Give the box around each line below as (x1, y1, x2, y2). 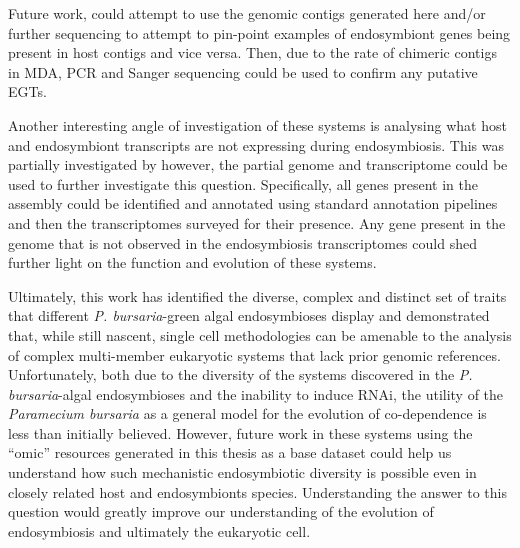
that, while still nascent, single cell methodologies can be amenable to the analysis (8, 324, 512, 345)
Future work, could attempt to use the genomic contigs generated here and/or (8, 3, 486, 23)
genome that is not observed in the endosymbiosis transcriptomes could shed (8, 232, 477, 253)
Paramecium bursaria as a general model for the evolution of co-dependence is (8, 403, 487, 424)
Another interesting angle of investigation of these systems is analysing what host (8, 114, 507, 135)
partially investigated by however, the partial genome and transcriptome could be (8, 154, 508, 175)
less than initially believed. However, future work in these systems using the (8, 422, 473, 443)
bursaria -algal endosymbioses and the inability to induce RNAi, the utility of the (8, 383, 504, 404)
